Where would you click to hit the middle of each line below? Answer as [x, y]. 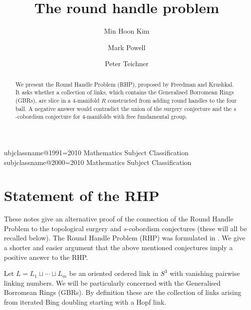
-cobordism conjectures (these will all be [187, 228]
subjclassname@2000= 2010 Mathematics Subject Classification [98, 162]
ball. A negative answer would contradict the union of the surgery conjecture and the [124, 108]
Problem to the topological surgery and [63, 228]
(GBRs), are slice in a [43, 100]
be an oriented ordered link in [114, 273]
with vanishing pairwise [205, 273]
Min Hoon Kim [127, 31]
